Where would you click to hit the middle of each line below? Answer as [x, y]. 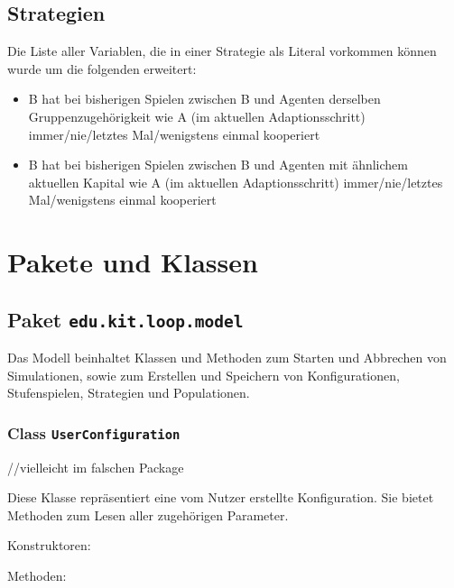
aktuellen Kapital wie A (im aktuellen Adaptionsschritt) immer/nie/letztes [236, 182]
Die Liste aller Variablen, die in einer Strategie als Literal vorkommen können [222, 51]
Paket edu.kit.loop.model [125, 319]
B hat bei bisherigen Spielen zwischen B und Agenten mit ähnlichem [218, 165]
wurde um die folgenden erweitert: [102, 68]
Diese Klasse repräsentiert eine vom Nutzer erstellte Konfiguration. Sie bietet [221, 497]
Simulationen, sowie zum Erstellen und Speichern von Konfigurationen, [204, 375]
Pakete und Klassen [133, 262]
